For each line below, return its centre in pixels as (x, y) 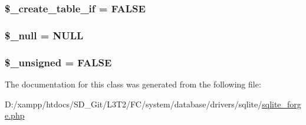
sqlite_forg (282, 104)
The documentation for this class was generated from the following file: (133, 84)
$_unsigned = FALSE (58, 62)
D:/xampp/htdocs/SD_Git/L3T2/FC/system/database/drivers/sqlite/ (134, 104)
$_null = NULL (44, 35)
